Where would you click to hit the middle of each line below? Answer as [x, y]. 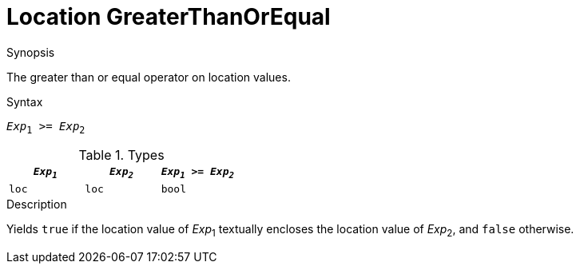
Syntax [25, 101]
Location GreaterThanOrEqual [169, 17]
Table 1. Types [121, 155]
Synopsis [31, 52]
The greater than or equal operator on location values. [149, 77]
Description [37, 204]
